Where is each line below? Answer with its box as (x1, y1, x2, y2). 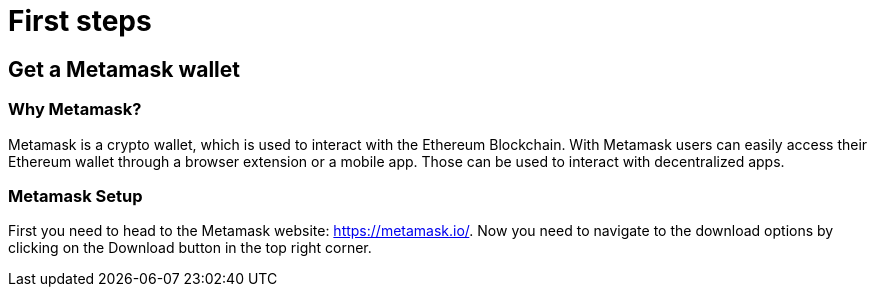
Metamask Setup (8, 185, 143, 206)
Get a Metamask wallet (8, 56, 241, 82)
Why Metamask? (8, 99, 142, 120)
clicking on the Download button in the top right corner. (8, 239, 372, 257)
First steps (8, 4, 152, 38)
